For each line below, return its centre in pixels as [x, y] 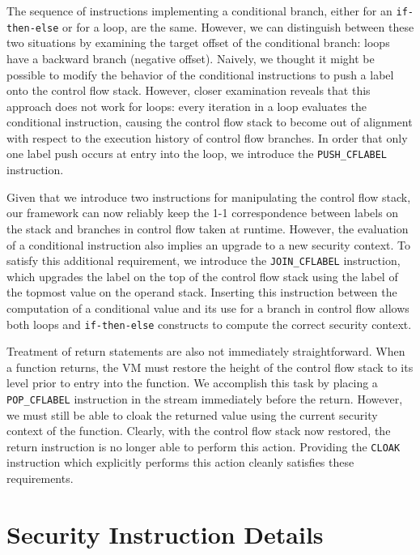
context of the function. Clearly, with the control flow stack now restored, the [199, 431]
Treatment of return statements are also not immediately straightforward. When [206, 351]
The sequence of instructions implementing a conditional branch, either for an [199, 11]
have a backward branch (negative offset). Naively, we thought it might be [191, 58]
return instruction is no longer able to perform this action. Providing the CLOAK [204, 446]
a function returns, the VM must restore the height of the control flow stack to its [210, 367]
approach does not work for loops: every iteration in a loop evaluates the [187, 106]
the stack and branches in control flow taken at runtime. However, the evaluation [208, 228]
